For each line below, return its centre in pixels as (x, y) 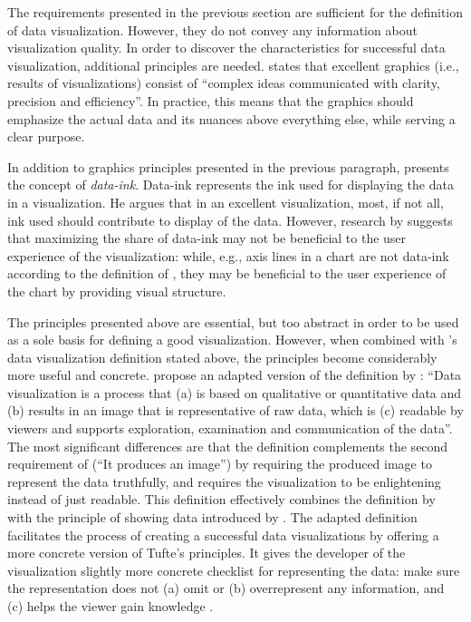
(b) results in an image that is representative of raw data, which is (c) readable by (235, 410)
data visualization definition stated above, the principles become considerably (222, 357)
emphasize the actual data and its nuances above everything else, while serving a (231, 118)
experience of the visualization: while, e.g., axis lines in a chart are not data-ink (228, 255)
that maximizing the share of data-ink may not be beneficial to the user (207, 238)
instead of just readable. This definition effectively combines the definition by (221, 499)
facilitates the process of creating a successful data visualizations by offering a (223, 535)
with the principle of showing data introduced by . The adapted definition (212, 517)
